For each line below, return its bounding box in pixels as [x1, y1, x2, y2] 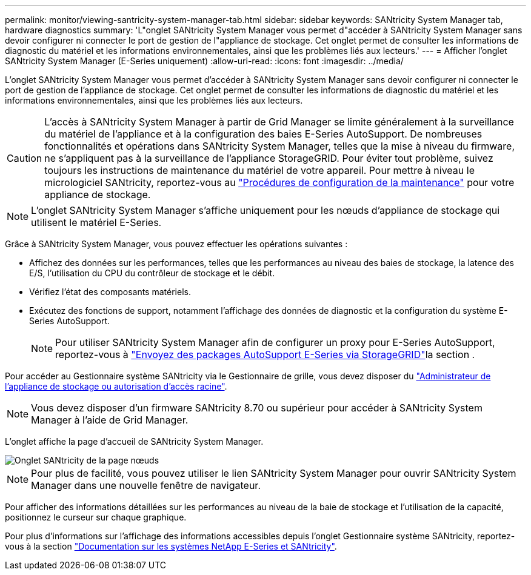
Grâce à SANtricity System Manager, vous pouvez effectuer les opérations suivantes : [5, 239, 348, 249]
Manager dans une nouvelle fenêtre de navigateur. [31, 479, 261, 491]
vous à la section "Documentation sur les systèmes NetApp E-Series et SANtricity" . [5, 541, 337, 551]
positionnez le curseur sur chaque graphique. [5, 512, 187, 522]
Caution [7, 152, 42, 164]
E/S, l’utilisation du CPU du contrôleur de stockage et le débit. [29, 268, 275, 278]
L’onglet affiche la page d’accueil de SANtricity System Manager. [5, 436, 264, 447]
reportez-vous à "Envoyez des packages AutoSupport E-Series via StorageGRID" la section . [55, 348, 475, 361]
